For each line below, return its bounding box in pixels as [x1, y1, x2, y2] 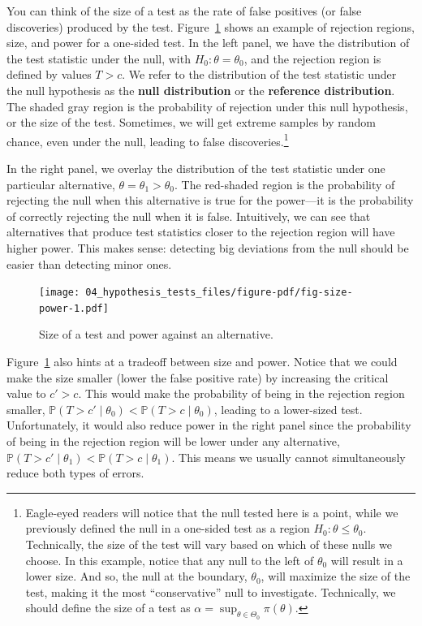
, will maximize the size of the [261, 568, 411, 585]
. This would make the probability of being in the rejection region [78, 385, 405, 402]
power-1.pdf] [39, 302, 109, 314]
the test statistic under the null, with [6, 50, 191, 67]
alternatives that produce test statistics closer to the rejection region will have [6, 223, 395, 240]
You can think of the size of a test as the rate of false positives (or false [6, 2, 362, 19]
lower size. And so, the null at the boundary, [25, 568, 248, 585]
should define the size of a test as [25, 599, 191, 616]
